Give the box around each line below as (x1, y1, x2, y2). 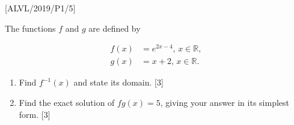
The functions (5, 22, 56, 34)
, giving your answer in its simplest (160, 96, 290, 108)
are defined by (88, 22, 141, 34)
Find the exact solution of (19, 96, 115, 108)
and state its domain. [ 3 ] (73, 76, 164, 89)
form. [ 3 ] (19, 108, 51, 120)
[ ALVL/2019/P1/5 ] (5, 2, 76, 14)
